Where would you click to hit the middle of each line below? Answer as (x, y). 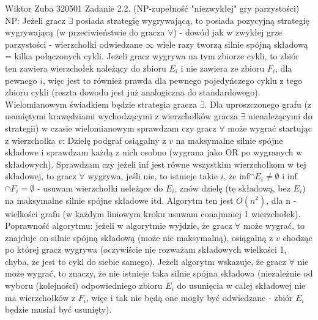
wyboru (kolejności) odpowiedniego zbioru (84, 285)
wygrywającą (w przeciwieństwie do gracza (85, 32)
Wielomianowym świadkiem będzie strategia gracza (101, 104)
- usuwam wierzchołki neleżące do (100, 188)
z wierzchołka (30, 140)
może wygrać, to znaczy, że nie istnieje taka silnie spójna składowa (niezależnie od (159, 273)
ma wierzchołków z (40, 297)
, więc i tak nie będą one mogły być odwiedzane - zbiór (190, 297)
